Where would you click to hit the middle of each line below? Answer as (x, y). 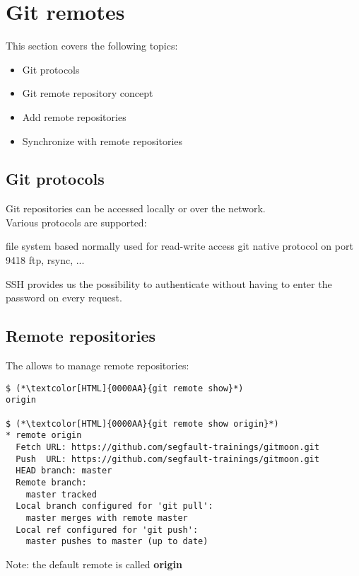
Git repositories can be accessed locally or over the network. (136, 208)
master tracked (61, 494)
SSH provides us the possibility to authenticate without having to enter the (169, 283)
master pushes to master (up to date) (117, 542)
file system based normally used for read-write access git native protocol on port (179, 246)
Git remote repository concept (88, 93)
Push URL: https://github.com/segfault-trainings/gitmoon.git (167, 459)
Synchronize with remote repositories (102, 140)
